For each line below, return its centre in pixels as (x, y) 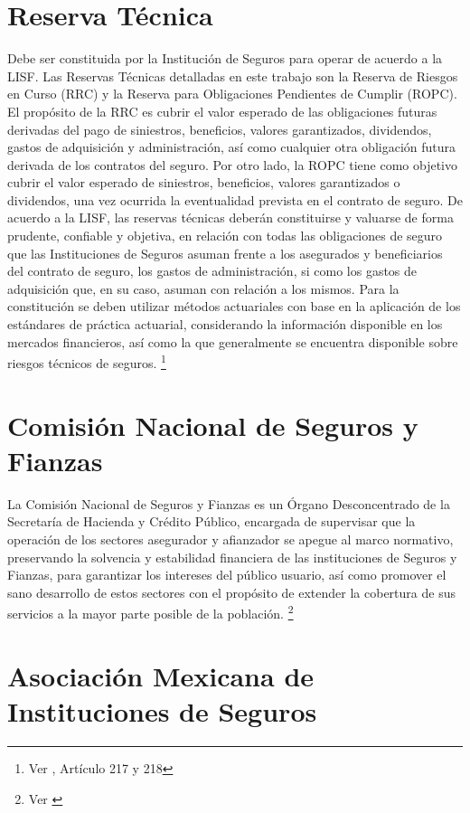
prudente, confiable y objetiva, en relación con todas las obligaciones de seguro (225, 236)
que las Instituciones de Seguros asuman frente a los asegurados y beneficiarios (225, 253)
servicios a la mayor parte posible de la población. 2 (150, 612)
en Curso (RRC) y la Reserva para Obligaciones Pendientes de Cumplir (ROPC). (232, 94)
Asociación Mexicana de (161, 675)
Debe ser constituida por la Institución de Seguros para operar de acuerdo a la (225, 58)
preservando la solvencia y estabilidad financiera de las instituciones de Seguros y (232, 557)
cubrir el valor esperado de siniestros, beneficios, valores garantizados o (204, 182)
